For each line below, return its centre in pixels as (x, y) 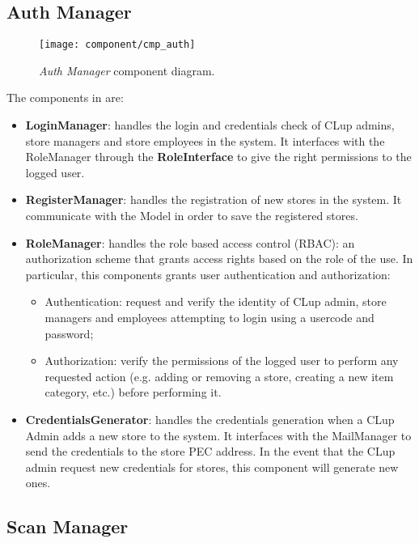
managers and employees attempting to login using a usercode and (209, 317)
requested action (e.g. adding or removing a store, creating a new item (219, 376)
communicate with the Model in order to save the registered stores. (192, 216)
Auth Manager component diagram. (127, 70)
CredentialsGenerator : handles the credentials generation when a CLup (210, 419)
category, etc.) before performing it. (133, 392)
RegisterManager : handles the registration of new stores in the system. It (214, 199)
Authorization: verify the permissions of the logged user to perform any (222, 361)
